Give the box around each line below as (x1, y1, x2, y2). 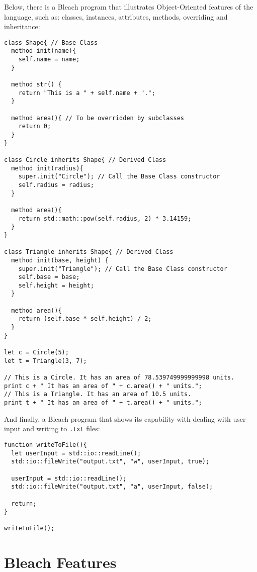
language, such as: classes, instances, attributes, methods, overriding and (4, 11, 228, 22)
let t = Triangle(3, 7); (4, 357, 87, 364)
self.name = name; (18, 56, 80, 63)
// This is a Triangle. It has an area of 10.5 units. (4, 391, 192, 398)
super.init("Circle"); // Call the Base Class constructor (18, 173, 220, 180)
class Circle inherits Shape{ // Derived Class (4, 156, 166, 163)
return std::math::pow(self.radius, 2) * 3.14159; (18, 215, 192, 222)
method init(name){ (11, 47, 76, 55)
